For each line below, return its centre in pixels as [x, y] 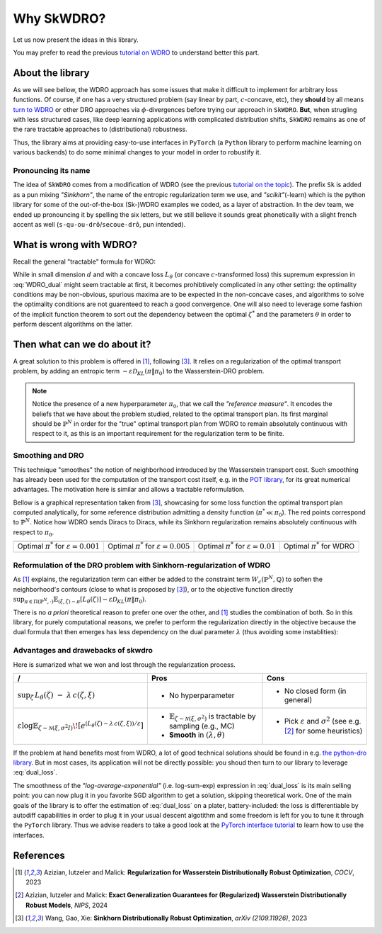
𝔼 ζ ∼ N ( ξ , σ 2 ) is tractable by [212, 717]
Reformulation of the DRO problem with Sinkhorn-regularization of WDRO [142, 566]
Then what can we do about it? [82, 344]
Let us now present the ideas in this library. [76, 40]
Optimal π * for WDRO [319, 546]
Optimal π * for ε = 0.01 [237, 546]
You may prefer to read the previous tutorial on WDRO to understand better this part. [136, 52]
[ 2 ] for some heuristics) [323, 731]
